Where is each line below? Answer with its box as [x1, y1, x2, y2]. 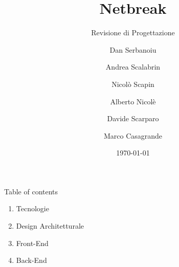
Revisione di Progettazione [91, 27, 175, 38]
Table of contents [4, 186, 58, 196]
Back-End [16, 255, 47, 265]
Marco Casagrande [103, 130, 163, 141]
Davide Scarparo [107, 113, 159, 124]
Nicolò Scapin [111, 78, 154, 89]
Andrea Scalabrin [105, 61, 161, 72]
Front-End [16, 237, 49, 248]
